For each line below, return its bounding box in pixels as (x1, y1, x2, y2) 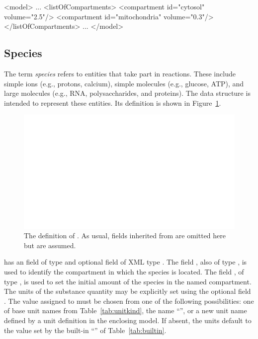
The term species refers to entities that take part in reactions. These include (4, 68, 236, 78)
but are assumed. (24, 240, 76, 250)
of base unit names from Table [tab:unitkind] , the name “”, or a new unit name (4, 305, 247, 316)
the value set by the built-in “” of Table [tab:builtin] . (4, 325, 167, 335)
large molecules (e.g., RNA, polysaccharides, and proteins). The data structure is (4, 88, 251, 98)
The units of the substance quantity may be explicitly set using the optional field (4, 286, 251, 296)
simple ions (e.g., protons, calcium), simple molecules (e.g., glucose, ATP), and (4, 78, 244, 88)
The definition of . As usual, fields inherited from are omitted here (24, 230, 226, 241)
